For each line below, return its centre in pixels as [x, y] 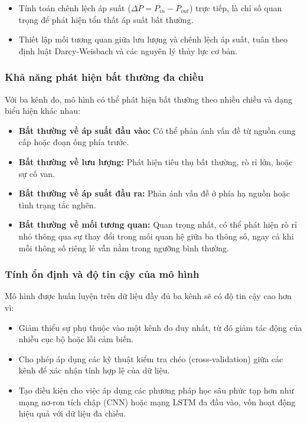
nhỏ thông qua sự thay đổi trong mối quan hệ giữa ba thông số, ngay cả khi [156, 236]
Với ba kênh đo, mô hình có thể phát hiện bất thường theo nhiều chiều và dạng [148, 99]
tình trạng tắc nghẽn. [57, 204]
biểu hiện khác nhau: [43, 111]
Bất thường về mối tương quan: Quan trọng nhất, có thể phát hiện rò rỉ [158, 224]
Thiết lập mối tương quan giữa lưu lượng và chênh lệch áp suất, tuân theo [153, 39]
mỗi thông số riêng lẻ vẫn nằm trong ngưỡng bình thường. [124, 247]
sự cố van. [37, 173]
